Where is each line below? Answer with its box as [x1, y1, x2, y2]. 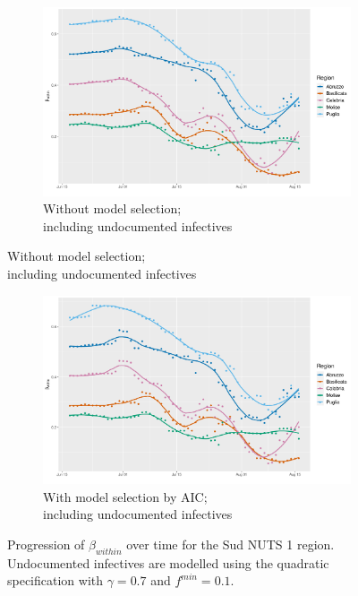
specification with [7, 571, 104, 590]
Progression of [7, 535, 85, 553]
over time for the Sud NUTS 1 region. [126, 535, 335, 553]
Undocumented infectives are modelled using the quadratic [7, 553, 329, 572]
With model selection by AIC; [43, 487, 208, 505]
